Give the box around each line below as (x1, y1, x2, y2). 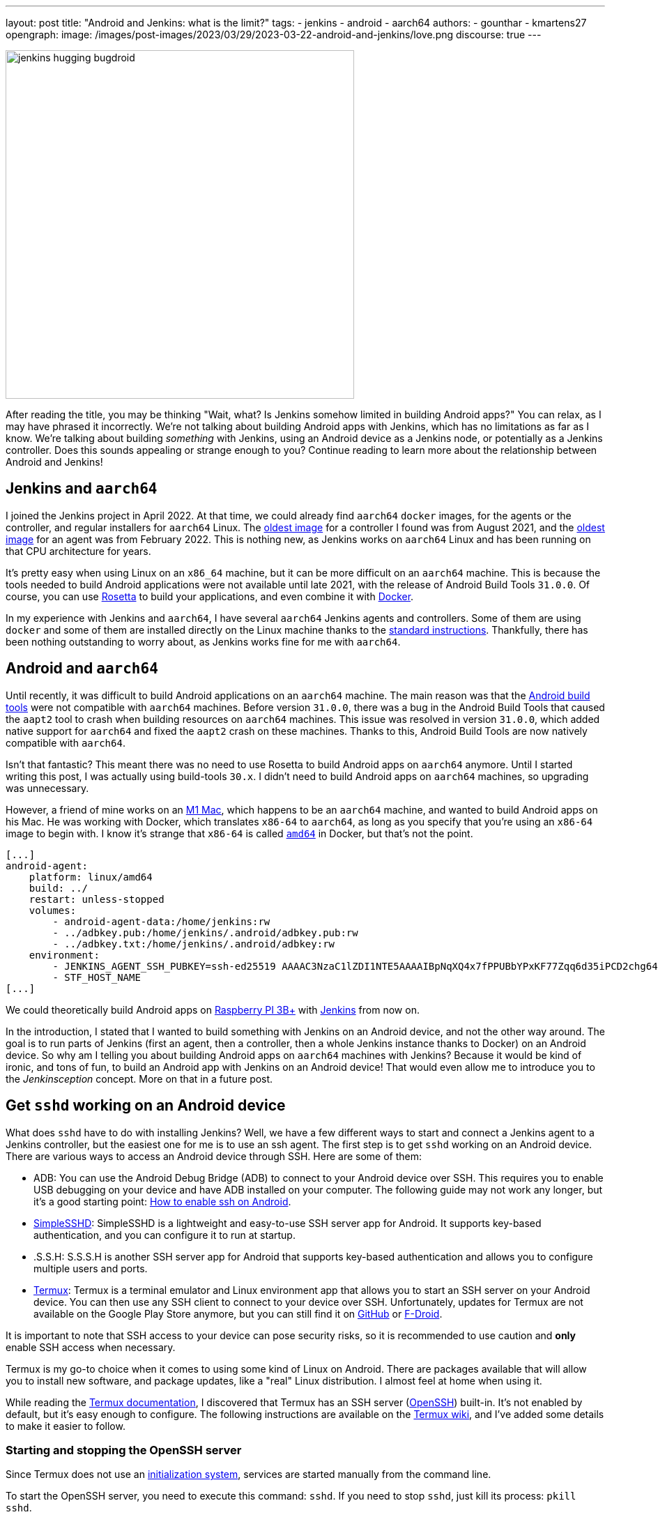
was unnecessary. (6, 782, 89, 794)
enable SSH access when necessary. (6, 1341, 176, 1353)
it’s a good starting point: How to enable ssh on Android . (33, 1195, 291, 1207)
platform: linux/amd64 (29, 871, 153, 883)
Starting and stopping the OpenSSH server (6, 1442, 242, 1457)
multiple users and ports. (33, 1262, 148, 1274)
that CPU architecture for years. (6, 544, 151, 557)
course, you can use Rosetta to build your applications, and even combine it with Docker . (6, 590, 414, 602)
